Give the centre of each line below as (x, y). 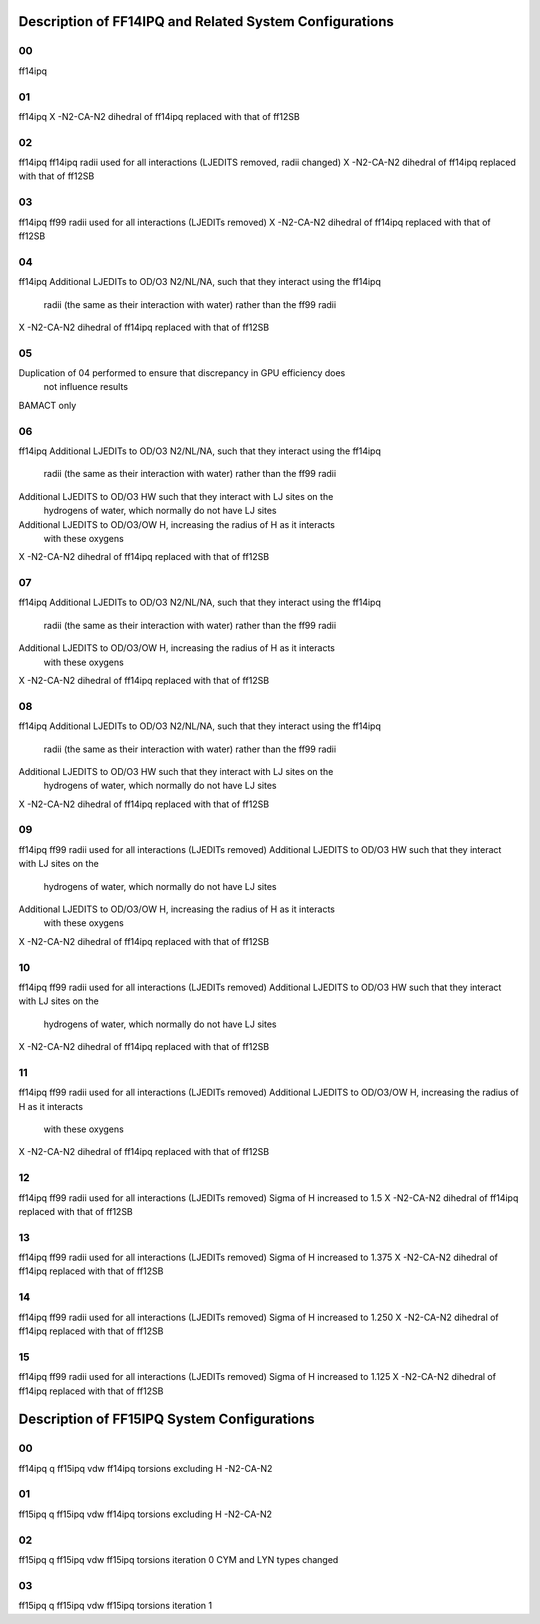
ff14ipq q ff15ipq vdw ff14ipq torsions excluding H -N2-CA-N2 (145, 1468)
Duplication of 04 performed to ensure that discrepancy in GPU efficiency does (182, 373)
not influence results (86, 387)
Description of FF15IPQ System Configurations (166, 1419)
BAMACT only (47, 405)
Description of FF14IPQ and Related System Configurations (206, 21)
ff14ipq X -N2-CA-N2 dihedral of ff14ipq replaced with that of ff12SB (159, 116)
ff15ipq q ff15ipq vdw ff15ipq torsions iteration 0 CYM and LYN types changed (178, 1559)
